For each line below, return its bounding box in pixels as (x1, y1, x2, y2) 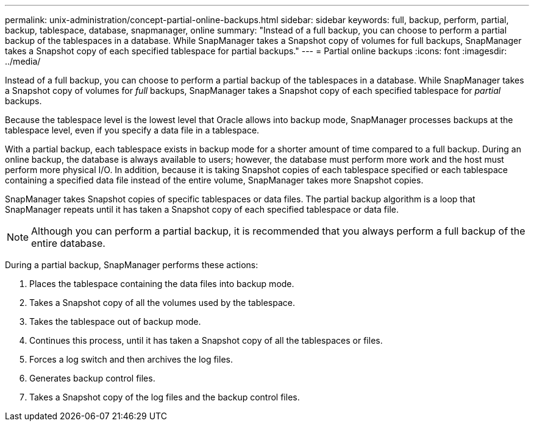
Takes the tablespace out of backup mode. (29, 316, 201, 327)
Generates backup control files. (29, 373, 155, 383)
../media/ (5, 56, 41, 66)
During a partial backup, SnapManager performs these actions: (5, 260, 258, 270)
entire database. (31, 237, 105, 249)
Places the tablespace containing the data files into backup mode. (29, 279, 294, 289)
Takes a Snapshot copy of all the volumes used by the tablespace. (29, 297, 295, 308)
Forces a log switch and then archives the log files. (29, 354, 233, 364)
